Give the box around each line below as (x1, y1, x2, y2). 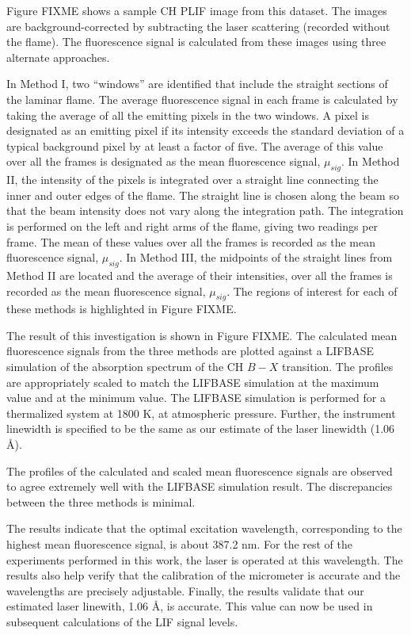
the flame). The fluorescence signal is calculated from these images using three (6, 33, 386, 50)
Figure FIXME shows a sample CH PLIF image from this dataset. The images (6, 2, 387, 18)
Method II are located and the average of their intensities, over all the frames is (6, 266, 393, 283)
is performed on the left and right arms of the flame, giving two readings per (6, 217, 379, 234)
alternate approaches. (6, 48, 110, 65)
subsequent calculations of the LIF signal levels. (6, 613, 238, 629)
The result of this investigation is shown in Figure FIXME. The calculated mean (6, 327, 398, 343)
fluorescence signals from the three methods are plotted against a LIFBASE (6, 342, 375, 359)
